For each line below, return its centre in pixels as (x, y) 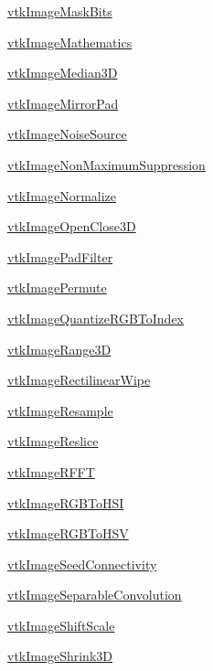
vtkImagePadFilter (60, 256)
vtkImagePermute (57, 288)
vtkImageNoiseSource (67, 134)
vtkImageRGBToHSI (66, 502)
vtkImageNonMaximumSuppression (106, 164)
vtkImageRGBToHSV (68, 533)
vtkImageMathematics (70, 42)
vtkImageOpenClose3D (72, 226)
